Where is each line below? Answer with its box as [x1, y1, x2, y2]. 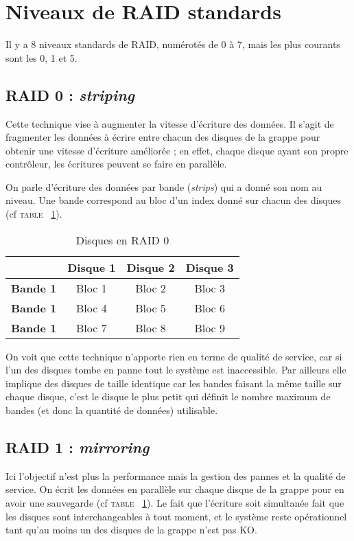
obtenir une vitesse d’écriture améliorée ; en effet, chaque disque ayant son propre [5, 143, 349, 157]
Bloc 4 [76, 299, 107, 316]
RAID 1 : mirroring [5, 437, 150, 458]
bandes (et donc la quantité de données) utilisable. [5, 403, 218, 417]
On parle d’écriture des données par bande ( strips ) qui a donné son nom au [5, 179, 322, 194]
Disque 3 [185, 259, 234, 275]
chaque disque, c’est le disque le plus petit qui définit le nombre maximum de [5, 389, 331, 404]
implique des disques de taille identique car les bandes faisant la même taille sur [5, 376, 342, 390]
